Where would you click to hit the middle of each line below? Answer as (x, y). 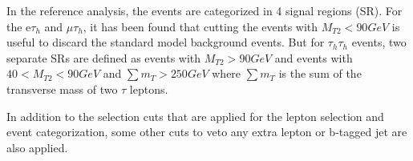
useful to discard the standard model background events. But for (166, 42)
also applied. (37, 147)
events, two (379, 42)
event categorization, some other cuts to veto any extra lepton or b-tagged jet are (207, 132)
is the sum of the (320, 73)
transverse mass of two (62, 89)
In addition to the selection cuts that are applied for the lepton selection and (195, 116)
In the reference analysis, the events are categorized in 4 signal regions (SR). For (204, 10)
